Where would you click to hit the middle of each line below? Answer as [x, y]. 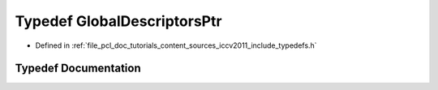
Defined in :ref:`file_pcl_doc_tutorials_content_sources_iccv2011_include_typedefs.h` [176, 45]
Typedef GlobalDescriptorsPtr [118, 21]
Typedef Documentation [78, 69]
